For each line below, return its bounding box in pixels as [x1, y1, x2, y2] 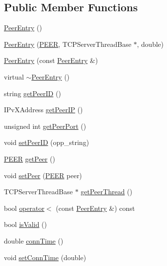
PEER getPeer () [4, 153, 55, 164]
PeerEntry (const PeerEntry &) [4, 55, 98, 65]
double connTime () [4, 235, 63, 246]
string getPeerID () [4, 88, 61, 98]
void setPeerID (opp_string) [4, 137, 89, 147]
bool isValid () [4, 219, 47, 229]
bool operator [4, 203, 44, 213]
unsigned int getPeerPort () [4, 121, 86, 131]
